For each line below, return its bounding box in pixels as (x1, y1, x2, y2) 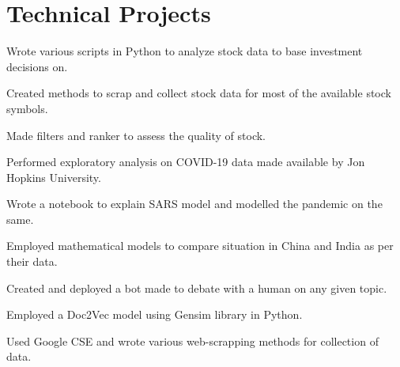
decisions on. (6, 58, 68, 74)
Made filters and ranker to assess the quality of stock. (6, 127, 266, 143)
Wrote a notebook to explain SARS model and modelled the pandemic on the (6, 195, 383, 212)
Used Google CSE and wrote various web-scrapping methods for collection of (6, 332, 379, 349)
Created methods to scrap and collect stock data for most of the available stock (6, 85, 391, 101)
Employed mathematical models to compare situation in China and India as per (6, 237, 394, 254)
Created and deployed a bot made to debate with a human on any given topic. (6, 279, 387, 296)
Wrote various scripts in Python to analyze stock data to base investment (6, 43, 363, 59)
